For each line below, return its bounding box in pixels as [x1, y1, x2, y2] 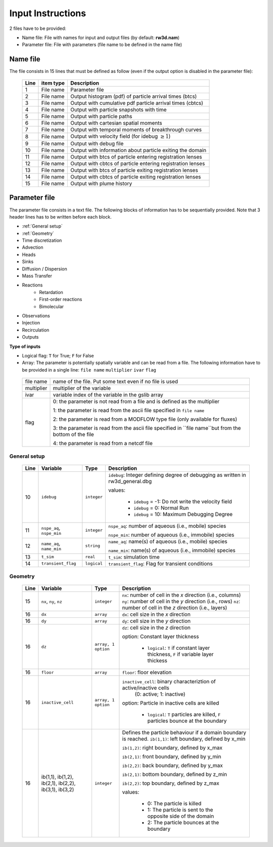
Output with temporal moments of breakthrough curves [70, 126, 202, 133]
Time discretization [22, 237, 62, 243]
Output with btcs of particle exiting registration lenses [70, 167, 198, 174]
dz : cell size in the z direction [122, 624, 191, 631]
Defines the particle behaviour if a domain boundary [122, 729, 246, 736]
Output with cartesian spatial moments [70, 119, 163, 126]
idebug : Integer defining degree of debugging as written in [108, 471, 246, 478]
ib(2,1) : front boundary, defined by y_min [122, 753, 221, 760]
